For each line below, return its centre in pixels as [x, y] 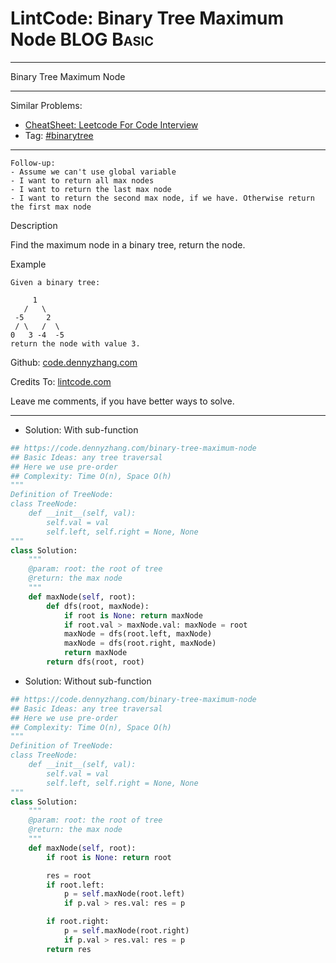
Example [28, 264]
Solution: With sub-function [81, 429]
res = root [69, 875]
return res [69, 949]
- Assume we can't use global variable [93, 172]
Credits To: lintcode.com [61, 381]
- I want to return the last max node [91, 189]
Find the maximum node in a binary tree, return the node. [128, 244]
